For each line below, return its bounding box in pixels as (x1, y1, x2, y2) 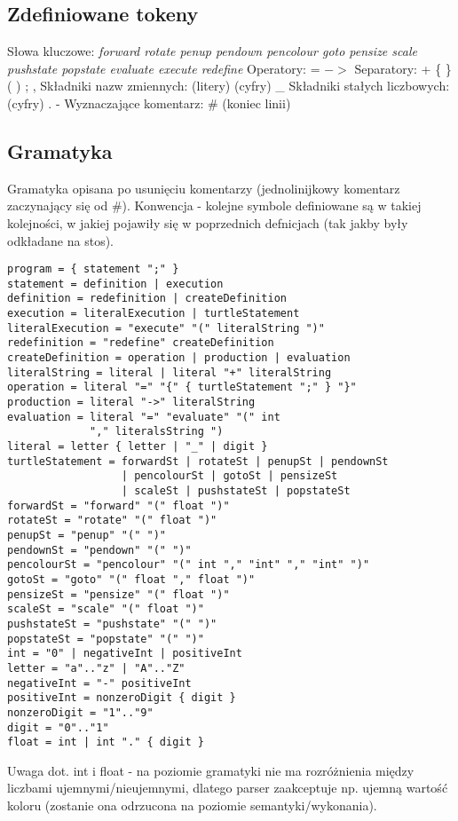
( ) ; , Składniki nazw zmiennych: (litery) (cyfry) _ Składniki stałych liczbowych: (7, 76, 450, 95)
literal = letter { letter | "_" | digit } (7, 440, 268, 454)
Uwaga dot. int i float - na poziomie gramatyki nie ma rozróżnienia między (7, 761, 415, 779)
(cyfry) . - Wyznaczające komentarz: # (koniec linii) (7, 93, 291, 112)
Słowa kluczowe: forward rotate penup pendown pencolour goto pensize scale (7, 42, 417, 60)
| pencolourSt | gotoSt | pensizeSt (121, 470, 338, 483)
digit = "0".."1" (7, 721, 109, 734)
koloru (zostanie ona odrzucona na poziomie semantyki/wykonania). (7, 796, 377, 814)
